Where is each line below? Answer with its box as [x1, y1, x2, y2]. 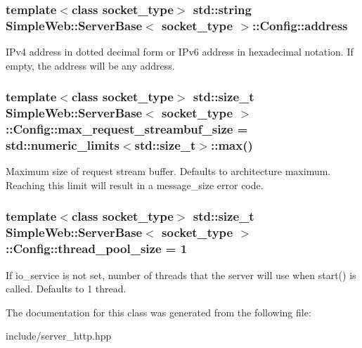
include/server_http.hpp [6, 328, 112, 343]
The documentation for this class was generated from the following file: [6, 304, 311, 319]
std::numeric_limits [6, 136, 119, 154]
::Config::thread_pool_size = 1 [6, 240, 188, 257]
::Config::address [252, 16, 348, 34]
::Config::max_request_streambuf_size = [6, 120, 248, 138]
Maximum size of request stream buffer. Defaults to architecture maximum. [6, 164, 331, 179]
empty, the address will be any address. [6, 58, 175, 72]
